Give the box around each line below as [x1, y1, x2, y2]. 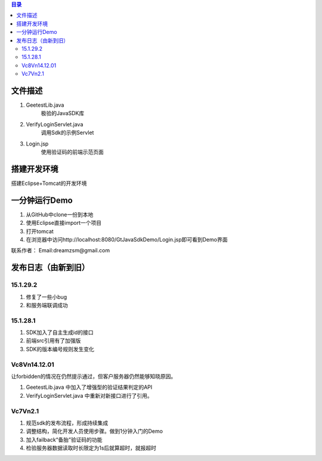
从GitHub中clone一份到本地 [26, 211, 94, 218]
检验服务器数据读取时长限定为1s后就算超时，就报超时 [26, 444, 157, 451]
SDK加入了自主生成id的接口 [26, 329, 94, 336]
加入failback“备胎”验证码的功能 [26, 436, 103, 443]
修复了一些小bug [26, 293, 67, 301]
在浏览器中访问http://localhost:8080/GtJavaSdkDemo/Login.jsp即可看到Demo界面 [26, 236, 228, 243]
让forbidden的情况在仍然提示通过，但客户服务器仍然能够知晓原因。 [11, 373, 177, 380]
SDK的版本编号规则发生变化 [26, 345, 95, 352]
